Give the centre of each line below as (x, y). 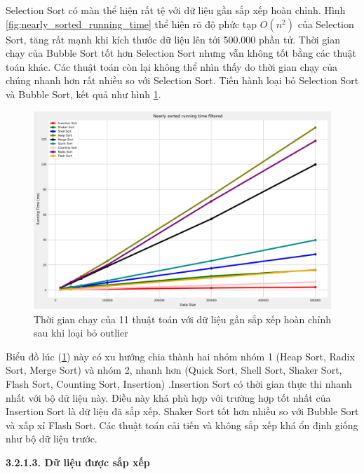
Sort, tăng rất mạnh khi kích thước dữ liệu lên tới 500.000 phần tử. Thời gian (173, 39)
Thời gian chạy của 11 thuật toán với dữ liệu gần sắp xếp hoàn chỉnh (182, 319)
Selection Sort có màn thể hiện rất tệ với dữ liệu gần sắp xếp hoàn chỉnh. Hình (176, 10)
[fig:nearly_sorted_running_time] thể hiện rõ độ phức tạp (132, 23)
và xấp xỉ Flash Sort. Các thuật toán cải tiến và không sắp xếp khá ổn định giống (182, 425)
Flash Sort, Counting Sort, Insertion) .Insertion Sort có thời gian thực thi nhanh (179, 383)
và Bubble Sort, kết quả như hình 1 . (83, 94)
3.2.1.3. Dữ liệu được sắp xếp (78, 462)
